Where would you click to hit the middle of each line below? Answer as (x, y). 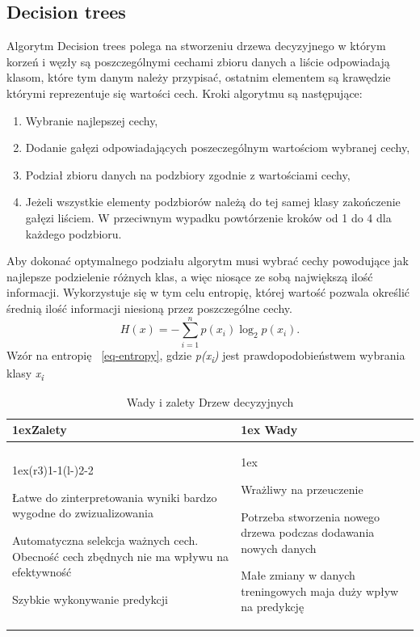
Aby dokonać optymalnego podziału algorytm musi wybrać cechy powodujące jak (208, 261)
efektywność (42, 572)
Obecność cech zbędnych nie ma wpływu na (121, 556)
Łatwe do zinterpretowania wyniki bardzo (115, 497)
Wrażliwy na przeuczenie (302, 489)
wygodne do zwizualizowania (83, 513)
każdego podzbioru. (73, 233)
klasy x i (25, 373)
